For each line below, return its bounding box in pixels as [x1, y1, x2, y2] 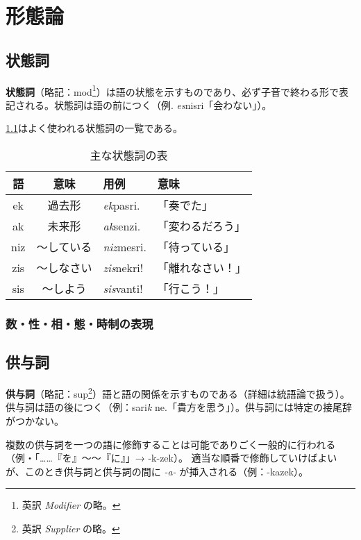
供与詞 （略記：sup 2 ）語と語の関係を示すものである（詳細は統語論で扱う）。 [6, 385, 350, 400]
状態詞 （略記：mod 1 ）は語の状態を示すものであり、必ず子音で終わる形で [6, 82, 339, 99]
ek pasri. [103, 196, 140, 213]
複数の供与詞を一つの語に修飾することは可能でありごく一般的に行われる [6, 437, 336, 451]
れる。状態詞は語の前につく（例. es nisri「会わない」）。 [24, 97, 272, 112]
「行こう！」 [157, 280, 224, 297]
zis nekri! [103, 259, 144, 276]
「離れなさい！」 [157, 260, 246, 276]
